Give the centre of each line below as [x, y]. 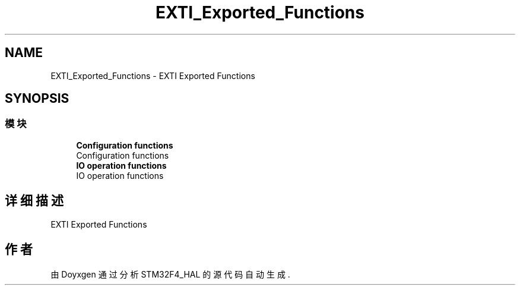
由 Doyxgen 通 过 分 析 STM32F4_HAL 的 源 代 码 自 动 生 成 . [170, 274]
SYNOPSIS [37, 99]
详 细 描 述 [34, 201]
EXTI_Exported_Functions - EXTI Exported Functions [153, 75]
